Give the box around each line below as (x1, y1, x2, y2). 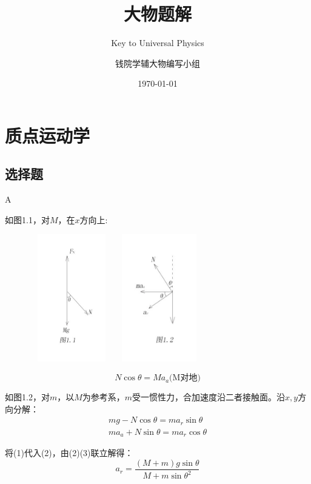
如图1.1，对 (5, 213, 50, 226)
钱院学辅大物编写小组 (115, 56, 200, 69)
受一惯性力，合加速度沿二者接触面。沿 (132, 391, 286, 403)
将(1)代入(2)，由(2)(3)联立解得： (5, 446, 133, 459)
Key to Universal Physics (111, 36, 204, 49)
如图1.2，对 (5, 391, 50, 403)
